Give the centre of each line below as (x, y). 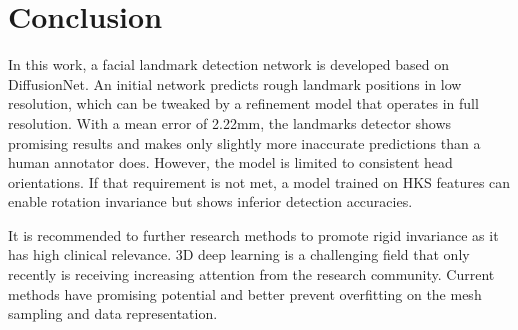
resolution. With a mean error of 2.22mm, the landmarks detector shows (230, 122)
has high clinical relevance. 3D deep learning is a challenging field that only (239, 254)
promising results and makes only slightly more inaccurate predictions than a (244, 142)
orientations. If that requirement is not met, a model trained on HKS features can (259, 181)
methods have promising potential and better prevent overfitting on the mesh (245, 293)
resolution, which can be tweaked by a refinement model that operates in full (243, 103)
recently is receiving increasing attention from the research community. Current (251, 274)
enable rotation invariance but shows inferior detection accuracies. (210, 201)
